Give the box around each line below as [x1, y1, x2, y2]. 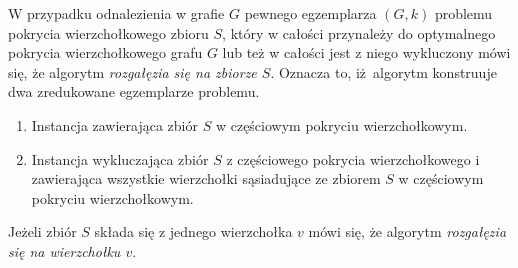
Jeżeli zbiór [8, 221, 77, 242]
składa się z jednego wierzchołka [94, 221, 293, 242]
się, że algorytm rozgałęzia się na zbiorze [8, 61, 257, 82]
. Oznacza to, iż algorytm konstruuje [270, 61, 497, 82]
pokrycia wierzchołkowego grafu [8, 42, 203, 63]
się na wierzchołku [8, 240, 121, 261]
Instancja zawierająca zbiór [31, 114, 199, 135]
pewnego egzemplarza [244, 3, 377, 23]
